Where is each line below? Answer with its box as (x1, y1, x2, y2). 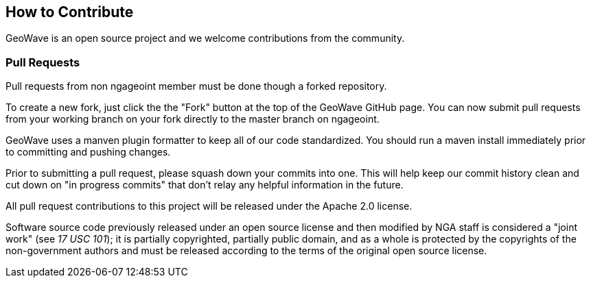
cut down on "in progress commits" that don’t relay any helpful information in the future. (5, 179, 404, 191)
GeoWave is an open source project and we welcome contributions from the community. (5, 32, 405, 45)
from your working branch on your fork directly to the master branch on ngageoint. (5, 113, 380, 125)
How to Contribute (5, 3, 134, 21)
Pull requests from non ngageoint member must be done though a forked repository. (5, 80, 387, 93)
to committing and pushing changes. (5, 146, 171, 158)
